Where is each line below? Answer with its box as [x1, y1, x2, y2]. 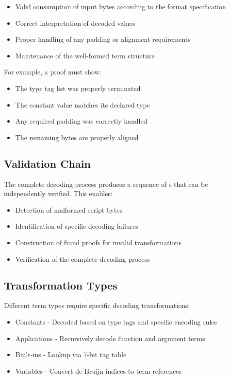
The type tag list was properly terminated [15, 83, 141, 93]
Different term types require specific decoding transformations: [4, 300, 190, 310]
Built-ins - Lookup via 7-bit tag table [15, 349, 127, 360]
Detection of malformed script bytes [15, 204, 122, 215]
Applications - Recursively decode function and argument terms [15, 333, 205, 343]
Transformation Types [4, 277, 117, 292]
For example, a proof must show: [4, 67, 101, 77]
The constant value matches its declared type [15, 99, 150, 109]
